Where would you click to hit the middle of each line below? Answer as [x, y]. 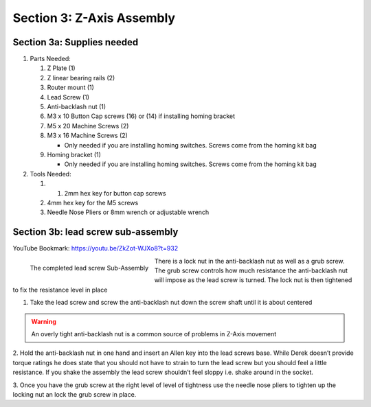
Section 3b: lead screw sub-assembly [95, 232]
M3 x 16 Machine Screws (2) [88, 136]
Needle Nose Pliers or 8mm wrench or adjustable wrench [128, 212]
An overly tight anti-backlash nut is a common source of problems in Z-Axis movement [154, 334]
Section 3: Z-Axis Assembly [94, 18]
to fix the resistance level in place [60, 290]
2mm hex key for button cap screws [115, 193]
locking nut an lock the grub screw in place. [75, 394]
